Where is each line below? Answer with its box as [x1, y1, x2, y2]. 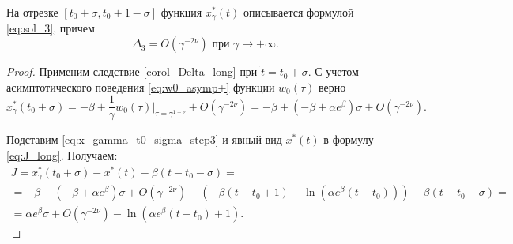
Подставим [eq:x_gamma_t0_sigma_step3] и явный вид [6, 131, 282, 148]
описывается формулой [243, 4, 354, 20]
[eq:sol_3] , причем [6, 20, 95, 36]
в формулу [323, 131, 374, 148]
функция [160, 4, 202, 20]
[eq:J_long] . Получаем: [6, 146, 118, 163]
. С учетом [307, 63, 359, 80]
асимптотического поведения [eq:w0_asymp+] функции [6, 78, 275, 95]
